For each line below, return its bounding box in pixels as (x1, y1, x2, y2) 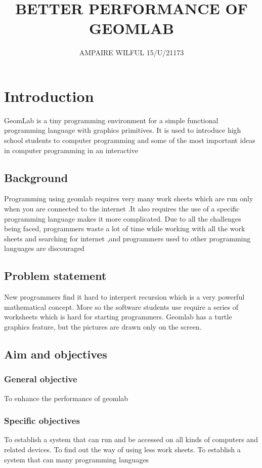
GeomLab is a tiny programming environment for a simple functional (4, 115, 219, 125)
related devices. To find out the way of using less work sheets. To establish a (4, 444, 241, 454)
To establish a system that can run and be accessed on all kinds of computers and (4, 434, 258, 445)
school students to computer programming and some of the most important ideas (4, 135, 255, 146)
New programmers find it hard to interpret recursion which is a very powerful (4, 292, 245, 302)
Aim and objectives (4, 346, 107, 362)
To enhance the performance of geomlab (4, 392, 128, 403)
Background (4, 169, 68, 185)
